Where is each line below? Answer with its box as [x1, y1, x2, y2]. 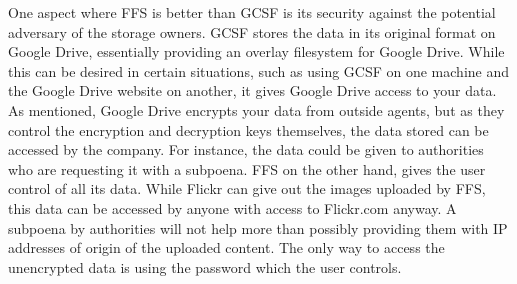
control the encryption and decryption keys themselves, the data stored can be [8, 119, 489, 140]
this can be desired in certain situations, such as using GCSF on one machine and [8, 60, 510, 81]
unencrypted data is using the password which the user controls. [8, 256, 402, 277]
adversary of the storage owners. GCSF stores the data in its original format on [8, 21, 496, 42]
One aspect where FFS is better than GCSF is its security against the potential [8, 2, 496, 22]
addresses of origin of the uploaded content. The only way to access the [8, 237, 445, 258]
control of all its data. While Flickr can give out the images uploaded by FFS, [8, 178, 486, 199]
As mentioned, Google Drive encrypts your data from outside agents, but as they [8, 99, 505, 120]
